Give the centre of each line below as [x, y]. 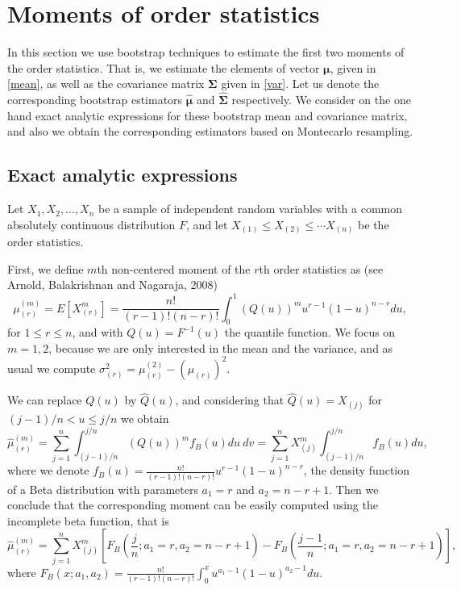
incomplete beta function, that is [88, 520]
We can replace [45, 400]
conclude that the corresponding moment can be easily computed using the [193, 505]
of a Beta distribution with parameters [103, 489]
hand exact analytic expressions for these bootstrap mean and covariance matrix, [208, 115]
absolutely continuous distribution [91, 224]
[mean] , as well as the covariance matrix [106, 84]
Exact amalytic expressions [123, 175]
